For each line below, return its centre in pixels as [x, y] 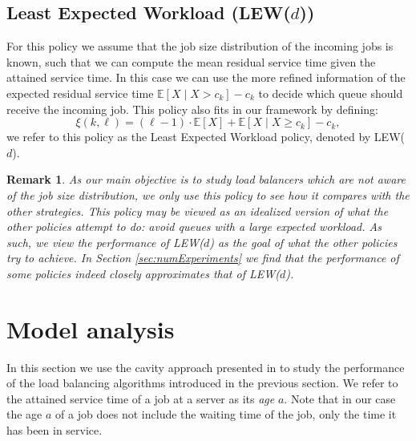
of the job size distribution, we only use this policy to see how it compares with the [208, 194]
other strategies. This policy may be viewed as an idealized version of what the [198, 210]
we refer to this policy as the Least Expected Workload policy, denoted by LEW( [206, 137]
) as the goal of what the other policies [303, 242]
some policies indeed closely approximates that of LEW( [143, 273]
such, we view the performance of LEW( [105, 242]
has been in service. [55, 430]
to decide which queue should [331, 93]
